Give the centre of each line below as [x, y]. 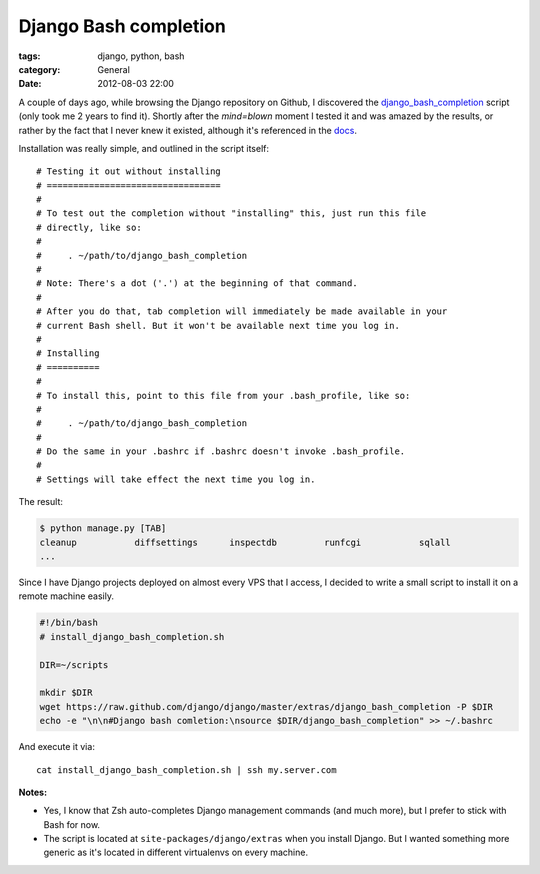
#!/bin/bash [69, 623]
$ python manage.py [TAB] [103, 528]
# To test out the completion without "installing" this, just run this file [231, 213]
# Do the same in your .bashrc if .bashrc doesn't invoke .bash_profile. [221, 451]
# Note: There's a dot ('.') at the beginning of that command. [197, 283]
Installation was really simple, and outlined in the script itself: [144, 148]
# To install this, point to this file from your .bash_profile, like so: [223, 395]
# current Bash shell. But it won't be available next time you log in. [218, 325]
